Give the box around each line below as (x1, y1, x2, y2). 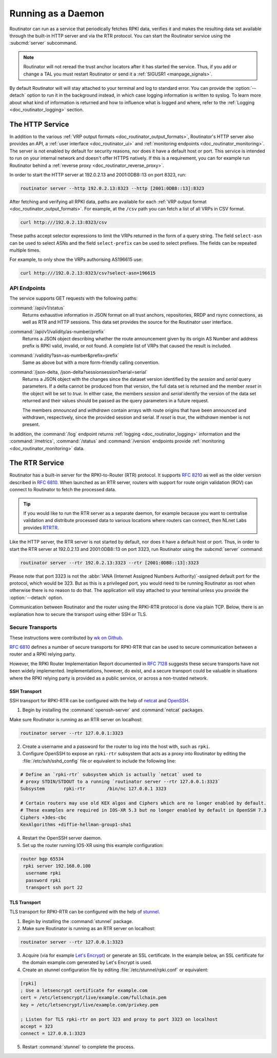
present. (22, 421, 41, 428)
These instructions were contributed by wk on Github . (9, 634, 124, 641)
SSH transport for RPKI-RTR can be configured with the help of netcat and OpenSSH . (9, 698, 190, 703)
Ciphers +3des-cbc (20, 814, 67, 820)
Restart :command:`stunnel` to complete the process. (22, 1044, 135, 1050)
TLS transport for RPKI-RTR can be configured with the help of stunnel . (9, 909, 160, 915)
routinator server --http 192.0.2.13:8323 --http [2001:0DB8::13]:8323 (20, 185, 205, 191)
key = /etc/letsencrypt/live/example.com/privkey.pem (20, 1002, 159, 1008)
